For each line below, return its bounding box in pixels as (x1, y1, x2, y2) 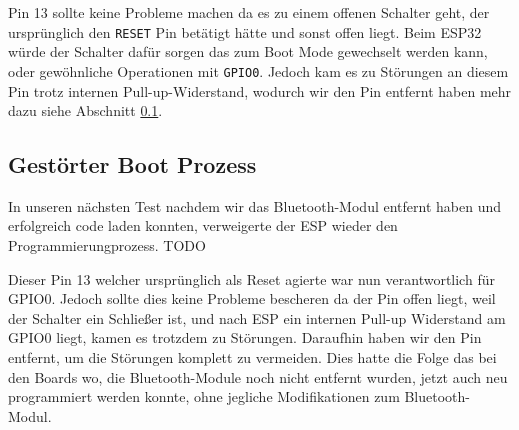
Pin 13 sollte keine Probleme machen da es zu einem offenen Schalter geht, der (8, 2, 490, 22)
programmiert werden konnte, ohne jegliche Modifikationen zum (8, 386, 400, 407)
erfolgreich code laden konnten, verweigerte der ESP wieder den (8, 215, 398, 236)
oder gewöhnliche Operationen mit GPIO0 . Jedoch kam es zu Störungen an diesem (8, 60, 509, 81)
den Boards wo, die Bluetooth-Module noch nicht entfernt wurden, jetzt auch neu (8, 366, 508, 387)
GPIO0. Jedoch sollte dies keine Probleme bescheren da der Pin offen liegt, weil (8, 288, 496, 309)
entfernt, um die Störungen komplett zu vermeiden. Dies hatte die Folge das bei (8, 347, 497, 368)
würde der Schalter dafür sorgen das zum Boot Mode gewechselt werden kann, (8, 41, 488, 62)
